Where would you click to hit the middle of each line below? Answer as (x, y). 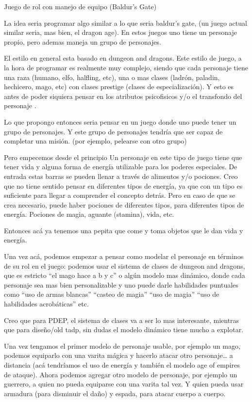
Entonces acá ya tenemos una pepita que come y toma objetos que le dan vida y (124, 230)
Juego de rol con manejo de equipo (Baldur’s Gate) (80, 6)
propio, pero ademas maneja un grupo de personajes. (83, 41)
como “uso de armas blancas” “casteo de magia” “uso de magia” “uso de (112, 294)
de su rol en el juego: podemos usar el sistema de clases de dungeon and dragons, (125, 265)
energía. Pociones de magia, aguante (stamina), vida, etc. (89, 214)
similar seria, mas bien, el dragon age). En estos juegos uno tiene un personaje (120, 32)
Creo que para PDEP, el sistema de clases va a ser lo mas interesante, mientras (122, 320)
